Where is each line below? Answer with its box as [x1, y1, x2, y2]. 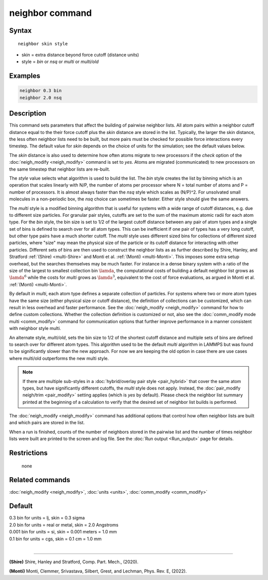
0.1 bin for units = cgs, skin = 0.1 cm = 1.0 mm [9, 536, 102, 542]
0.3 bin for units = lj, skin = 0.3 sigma [9, 515, 85, 521]
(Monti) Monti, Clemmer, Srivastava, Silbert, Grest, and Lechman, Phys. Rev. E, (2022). [9, 568, 187, 574]
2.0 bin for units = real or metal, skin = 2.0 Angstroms [9, 521, 119, 528]
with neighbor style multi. [9, 325, 62, 331]
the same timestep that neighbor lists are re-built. [9, 166, 110, 172]
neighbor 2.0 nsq [19, 95, 62, 100]
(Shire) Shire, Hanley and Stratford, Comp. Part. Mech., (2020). [9, 559, 138, 565]
